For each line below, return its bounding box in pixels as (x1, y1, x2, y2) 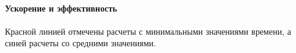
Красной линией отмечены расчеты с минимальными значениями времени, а (5, 24, 291, 37)
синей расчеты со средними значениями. (5, 37, 156, 49)
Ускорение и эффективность (5, 1, 117, 14)
